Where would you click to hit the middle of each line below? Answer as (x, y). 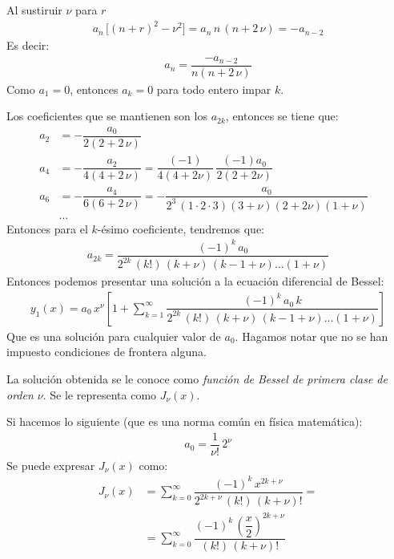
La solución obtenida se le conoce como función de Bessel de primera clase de (197, 379)
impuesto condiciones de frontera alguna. (107, 352)
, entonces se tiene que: (282, 116)
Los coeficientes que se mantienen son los (107, 116)
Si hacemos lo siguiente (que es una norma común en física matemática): (185, 421)
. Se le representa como (100, 394)
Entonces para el (47, 228)
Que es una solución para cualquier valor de (114, 336)
